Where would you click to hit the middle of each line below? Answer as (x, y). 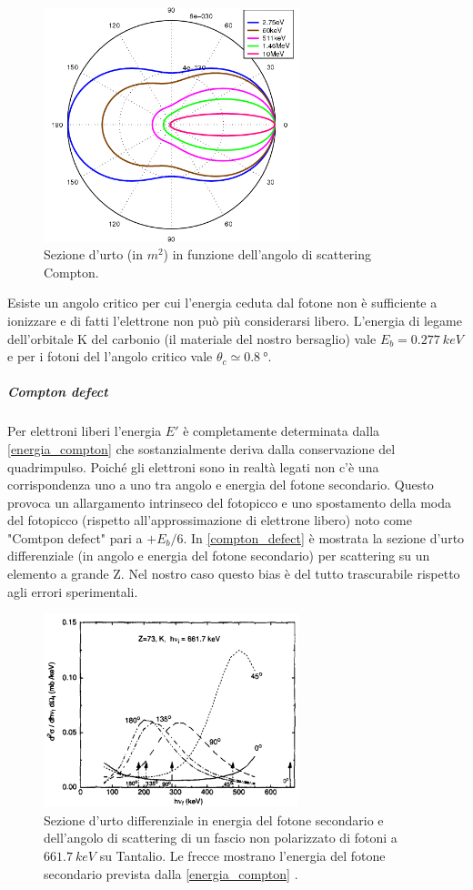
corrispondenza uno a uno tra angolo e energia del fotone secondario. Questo (221, 485)
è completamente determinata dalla (282, 431)
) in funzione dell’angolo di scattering (267, 254)
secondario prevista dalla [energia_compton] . (171, 873)
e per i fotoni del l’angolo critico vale (110, 356)
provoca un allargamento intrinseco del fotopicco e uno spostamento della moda (230, 502)
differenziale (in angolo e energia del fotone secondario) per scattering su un (219, 556)
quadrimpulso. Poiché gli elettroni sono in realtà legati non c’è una (193, 466)
